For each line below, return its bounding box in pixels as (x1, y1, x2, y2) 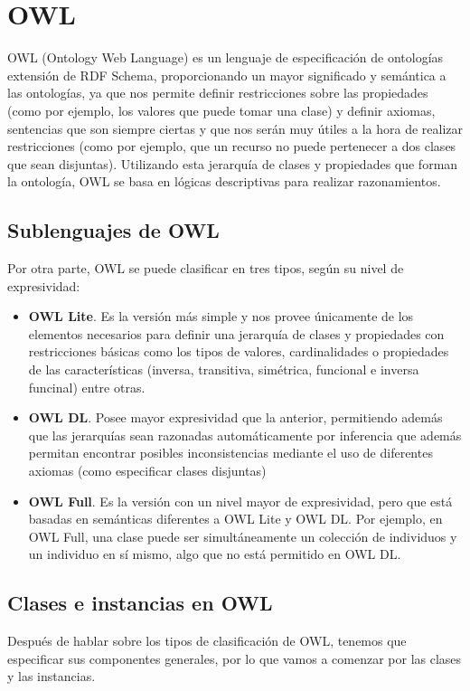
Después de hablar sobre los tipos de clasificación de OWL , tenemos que (7, 631, 407, 650)
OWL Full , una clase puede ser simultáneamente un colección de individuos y (28, 526, 457, 545)
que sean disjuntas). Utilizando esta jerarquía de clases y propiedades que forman (7, 154, 458, 173)
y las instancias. (7, 667, 96, 686)
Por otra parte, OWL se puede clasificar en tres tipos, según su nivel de (7, 259, 404, 278)
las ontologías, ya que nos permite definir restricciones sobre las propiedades (7, 83, 428, 102)
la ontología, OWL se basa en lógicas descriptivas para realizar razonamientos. (7, 172, 441, 191)
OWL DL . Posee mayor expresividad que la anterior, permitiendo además (28, 408, 443, 427)
